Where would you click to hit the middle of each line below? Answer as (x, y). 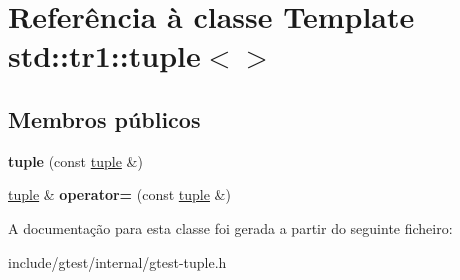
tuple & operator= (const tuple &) (119, 194)
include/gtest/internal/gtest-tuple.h (117, 261)
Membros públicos (104, 118)
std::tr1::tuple (104, 55)
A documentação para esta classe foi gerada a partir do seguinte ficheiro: (230, 227)
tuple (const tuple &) (75, 160)
